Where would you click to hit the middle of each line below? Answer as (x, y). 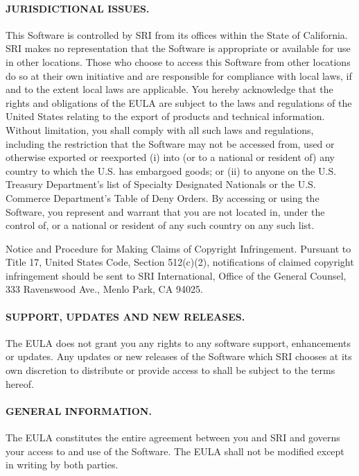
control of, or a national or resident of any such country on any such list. (160, 225)
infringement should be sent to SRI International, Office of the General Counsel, (176, 275)
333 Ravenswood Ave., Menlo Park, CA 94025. (104, 289)
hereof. (20, 383)
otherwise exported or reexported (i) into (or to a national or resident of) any (170, 157)
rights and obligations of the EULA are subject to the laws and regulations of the (179, 102)
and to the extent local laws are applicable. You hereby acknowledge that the (169, 89)
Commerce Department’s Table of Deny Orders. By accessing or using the (163, 197)
